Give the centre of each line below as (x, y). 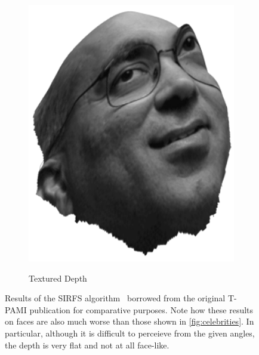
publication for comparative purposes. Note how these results (141, 309)
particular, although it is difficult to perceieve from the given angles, (130, 333)
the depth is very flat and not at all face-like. (87, 345)
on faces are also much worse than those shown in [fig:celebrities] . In (129, 321)
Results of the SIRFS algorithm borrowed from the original (115, 298)
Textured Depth (58, 278)
